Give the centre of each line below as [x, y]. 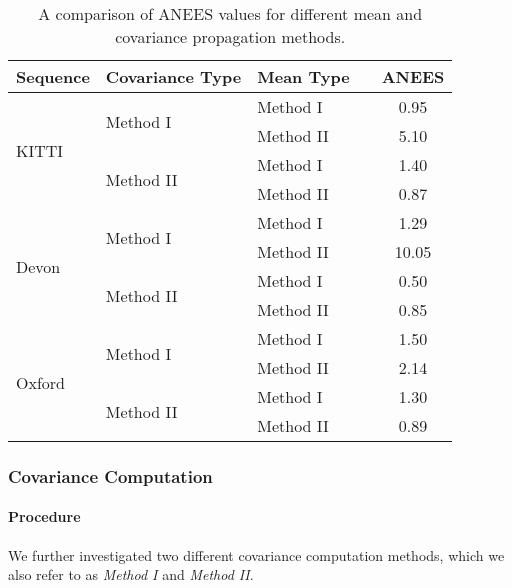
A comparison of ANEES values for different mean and [230, 13]
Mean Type [303, 76]
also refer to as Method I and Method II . [131, 574]
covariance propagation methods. [230, 36]
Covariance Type [173, 76]
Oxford [40, 382]
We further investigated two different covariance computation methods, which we [256, 554]
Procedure [44, 516]
